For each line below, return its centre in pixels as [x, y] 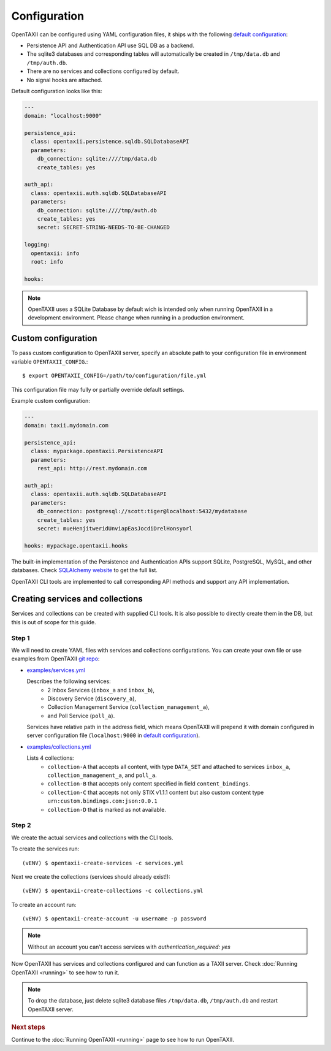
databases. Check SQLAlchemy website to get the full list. [84, 570]
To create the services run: [45, 849]
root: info [47, 262]
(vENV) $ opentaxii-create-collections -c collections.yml [113, 891]
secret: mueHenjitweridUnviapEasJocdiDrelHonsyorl [115, 528]
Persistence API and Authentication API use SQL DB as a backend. [110, 45]
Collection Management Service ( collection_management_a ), [128, 707]
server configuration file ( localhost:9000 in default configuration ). [113, 735]
